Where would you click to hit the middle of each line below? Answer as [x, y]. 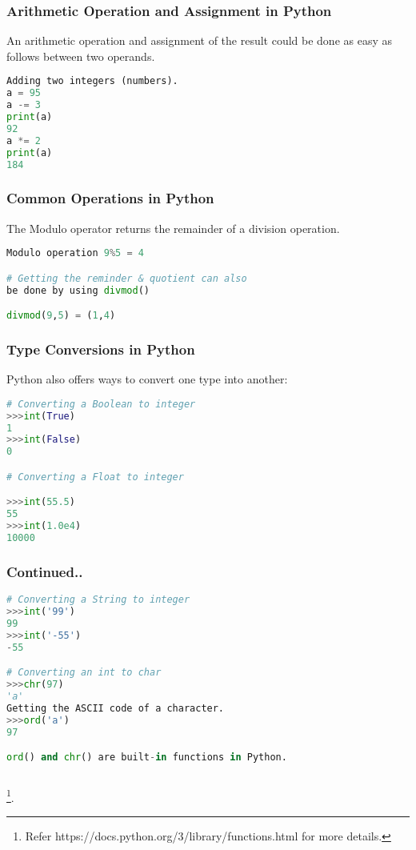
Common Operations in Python [110, 198]
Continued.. [45, 571]
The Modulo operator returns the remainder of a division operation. [173, 228]
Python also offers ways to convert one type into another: [147, 379]
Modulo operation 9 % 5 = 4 [75, 253]
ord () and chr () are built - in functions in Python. [147, 758]
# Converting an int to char [84, 673]
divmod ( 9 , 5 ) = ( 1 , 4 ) [61, 316]
